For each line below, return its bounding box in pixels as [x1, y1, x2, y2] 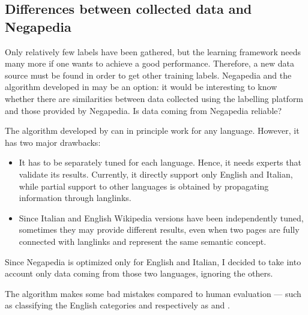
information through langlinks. [19, 191, 131, 204]
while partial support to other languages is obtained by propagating [19, 179, 269, 192]
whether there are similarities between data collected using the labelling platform [5, 92, 304, 104]
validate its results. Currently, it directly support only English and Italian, [19, 167, 293, 180]
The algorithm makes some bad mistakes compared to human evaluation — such [5, 287, 301, 299]
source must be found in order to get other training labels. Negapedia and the [5, 68, 292, 81]
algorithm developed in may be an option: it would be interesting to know [5, 80, 277, 93]
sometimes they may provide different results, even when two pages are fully [19, 223, 300, 236]
